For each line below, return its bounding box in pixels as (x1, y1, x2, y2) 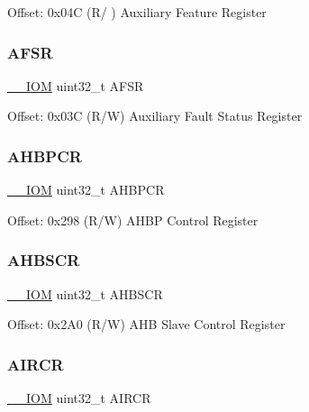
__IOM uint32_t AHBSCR (7, 284, 163, 303)
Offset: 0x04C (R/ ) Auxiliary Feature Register (7, 3, 267, 21)
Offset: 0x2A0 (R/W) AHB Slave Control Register (7, 315, 286, 334)
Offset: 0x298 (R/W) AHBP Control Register (7, 210, 259, 229)
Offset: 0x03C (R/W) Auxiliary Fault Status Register (7, 106, 303, 125)
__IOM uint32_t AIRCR (7, 389, 151, 407)
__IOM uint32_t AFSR (7, 76, 144, 95)
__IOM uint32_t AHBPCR (7, 180, 165, 199)
